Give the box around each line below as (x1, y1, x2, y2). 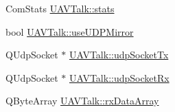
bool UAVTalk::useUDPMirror (5, 24, 134, 38)
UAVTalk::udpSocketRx (69, 70, 170, 85)
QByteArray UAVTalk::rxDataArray (5, 93, 159, 108)
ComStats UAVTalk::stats (5, 1, 115, 15)
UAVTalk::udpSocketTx (69, 47, 169, 62)
